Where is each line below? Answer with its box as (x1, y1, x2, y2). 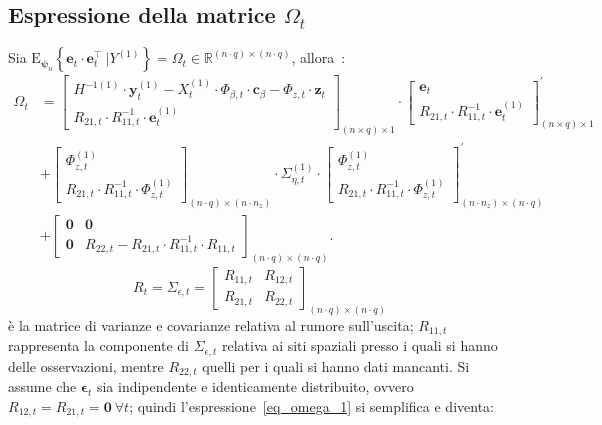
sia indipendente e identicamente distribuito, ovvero (96, 376, 414, 397)
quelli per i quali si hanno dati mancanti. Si (202, 355, 470, 376)
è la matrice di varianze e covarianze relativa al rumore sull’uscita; (8, 314, 414, 335)
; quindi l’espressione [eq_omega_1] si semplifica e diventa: (129, 395, 494, 416)
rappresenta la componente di (8, 335, 189, 356)
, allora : (291, 47, 346, 68)
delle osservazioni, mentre (8, 355, 164, 376)
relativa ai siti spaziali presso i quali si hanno (221, 335, 498, 356)
